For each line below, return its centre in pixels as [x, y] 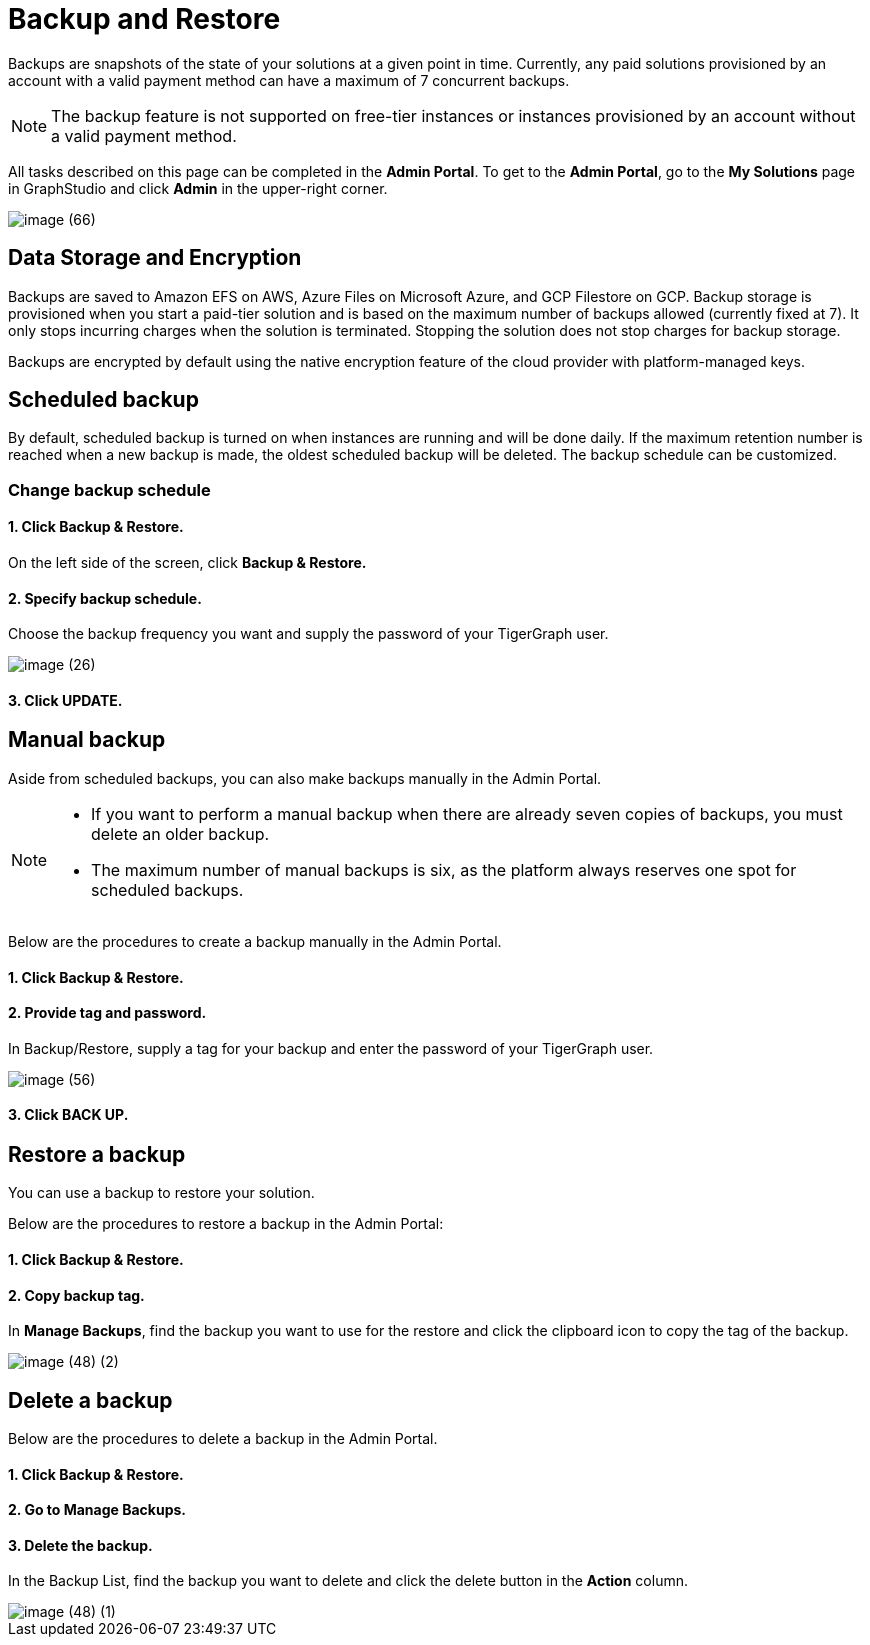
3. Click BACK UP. [68, 1115]
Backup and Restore [144, 19]
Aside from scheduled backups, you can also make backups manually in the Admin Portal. [305, 778]
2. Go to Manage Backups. [97, 1510]
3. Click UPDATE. [65, 700]
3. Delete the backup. [80, 1545]
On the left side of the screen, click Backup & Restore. [187, 563]
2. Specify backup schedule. [105, 598]
